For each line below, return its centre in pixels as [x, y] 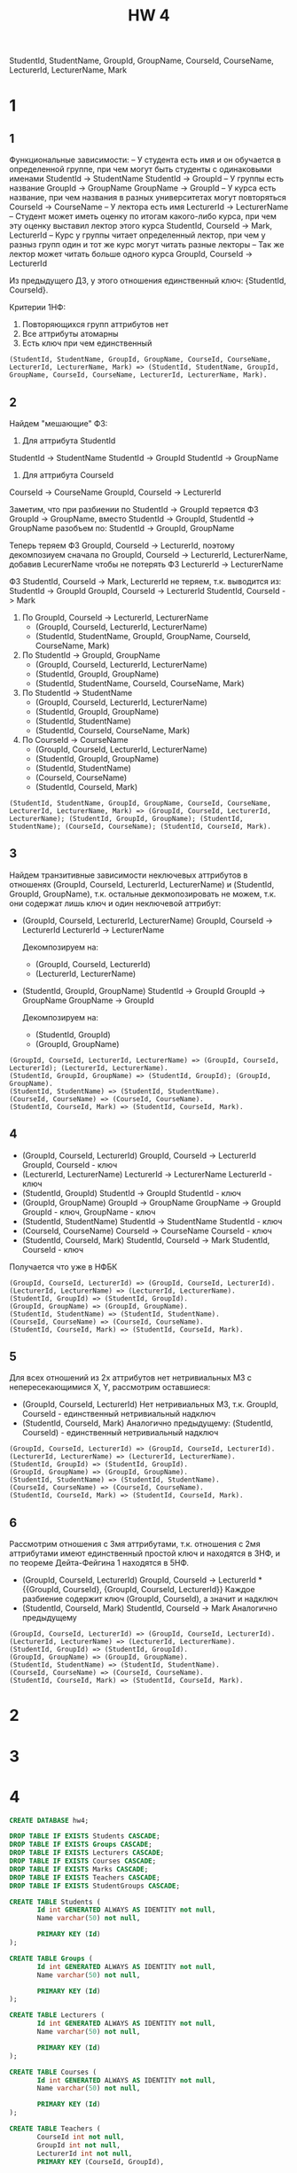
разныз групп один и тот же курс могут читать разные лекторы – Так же [147, 245]
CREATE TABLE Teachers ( [55, 2129]
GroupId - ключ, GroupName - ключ [89, 1212]
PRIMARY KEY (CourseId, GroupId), [101, 2161]
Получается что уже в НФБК [63, 1266]
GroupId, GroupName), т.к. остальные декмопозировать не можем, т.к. [143, 894]
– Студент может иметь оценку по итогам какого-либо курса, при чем [143, 216]
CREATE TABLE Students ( [55, 1902]
